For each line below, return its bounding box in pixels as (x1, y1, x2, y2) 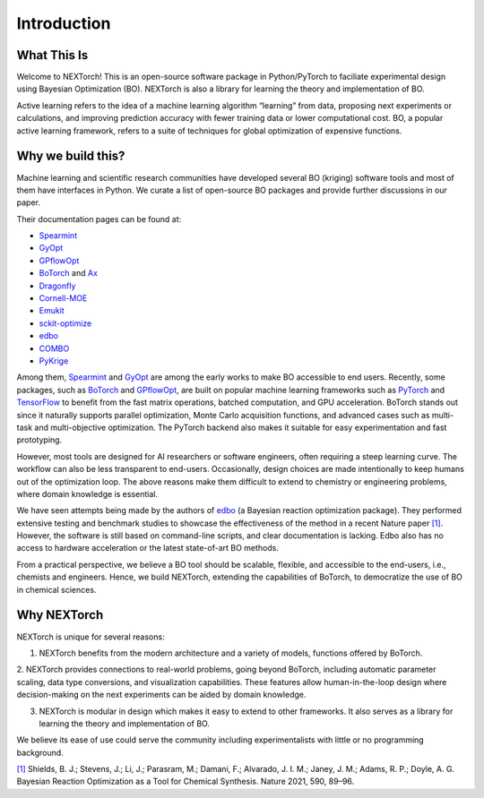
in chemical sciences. (16, 584, 97, 595)
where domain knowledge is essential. (16, 488, 159, 499)
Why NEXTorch (16, 607, 104, 622)
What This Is (16, 47, 89, 63)
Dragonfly (39, 280, 76, 291)
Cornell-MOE (39, 293, 88, 304)
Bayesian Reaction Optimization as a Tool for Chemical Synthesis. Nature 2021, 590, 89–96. (16, 776, 355, 787)
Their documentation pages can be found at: (16, 213, 182, 224)
